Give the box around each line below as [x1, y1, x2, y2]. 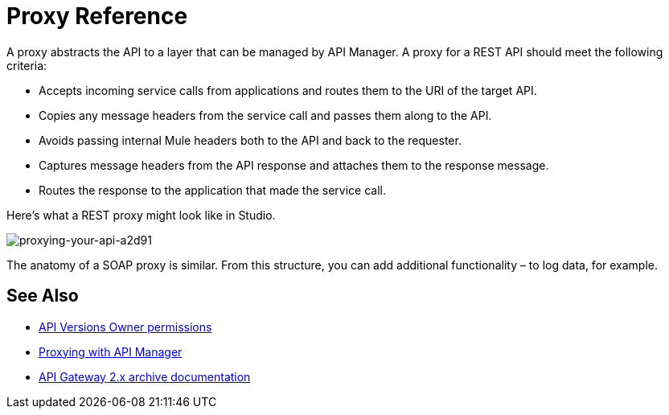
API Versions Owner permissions [39, 319, 212, 334]
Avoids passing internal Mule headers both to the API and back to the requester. [39, 133, 462, 147]
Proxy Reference [6, 2, 188, 30]
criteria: [6, 58, 47, 72]
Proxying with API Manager [39, 344, 183, 359]
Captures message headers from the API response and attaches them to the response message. [39, 158, 549, 172]
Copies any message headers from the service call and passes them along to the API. [39, 108, 492, 122]
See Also [6, 286, 79, 306]
